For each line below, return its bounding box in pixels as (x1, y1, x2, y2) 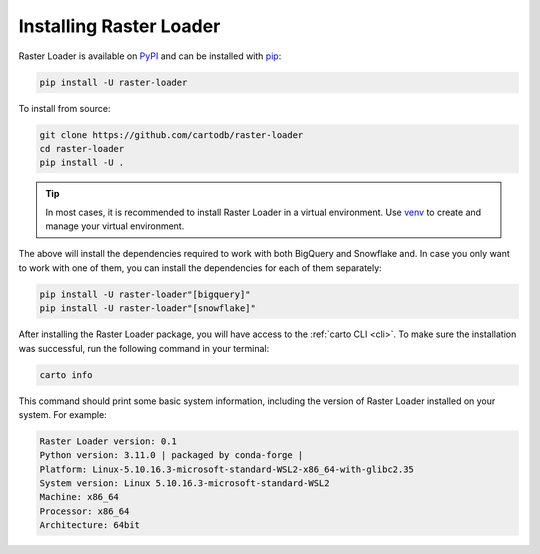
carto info (39, 369, 93, 380)
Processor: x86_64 (39, 505, 130, 517)
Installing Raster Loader (18, 15, 221, 37)
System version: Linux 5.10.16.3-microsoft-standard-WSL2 (39, 478, 330, 489)
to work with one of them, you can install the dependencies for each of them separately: (18, 261, 382, 274)
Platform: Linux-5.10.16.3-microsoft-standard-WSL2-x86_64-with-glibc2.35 (39, 463, 415, 475)
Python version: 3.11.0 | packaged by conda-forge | (39, 450, 304, 461)
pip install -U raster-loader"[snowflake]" (39, 303, 257, 314)
